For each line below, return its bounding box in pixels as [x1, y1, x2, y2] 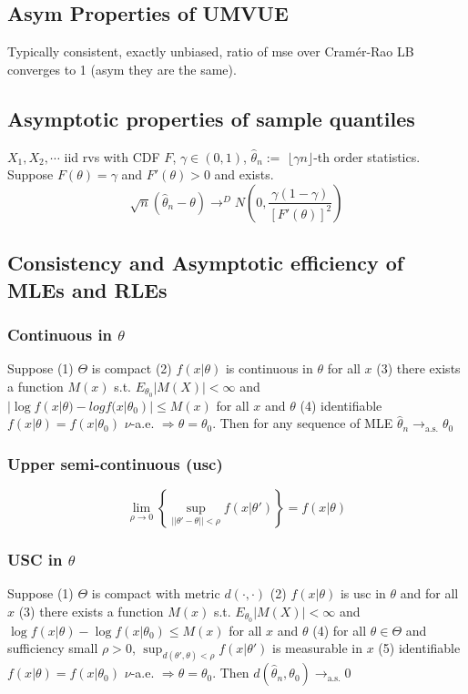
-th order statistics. [313, 147, 421, 166]
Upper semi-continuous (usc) [7, 452, 223, 475]
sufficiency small [7, 638, 98, 658]
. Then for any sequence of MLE [212, 413, 393, 433]
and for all [400, 584, 459, 603]
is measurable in [272, 638, 363, 658]
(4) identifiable [300, 395, 382, 414]
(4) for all [312, 620, 367, 639]
